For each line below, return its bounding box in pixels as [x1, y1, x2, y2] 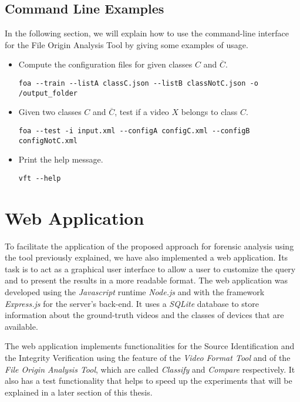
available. [5, 320, 38, 332]
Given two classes [18, 106, 82, 118]
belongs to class [181, 106, 238, 118]
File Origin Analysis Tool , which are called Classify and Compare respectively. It [5, 363, 295, 375]
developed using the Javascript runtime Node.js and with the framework [5, 285, 265, 298]
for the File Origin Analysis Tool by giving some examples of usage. [5, 38, 248, 50]
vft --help [18, 174, 61, 183]
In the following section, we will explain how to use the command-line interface [5, 27, 289, 39]
